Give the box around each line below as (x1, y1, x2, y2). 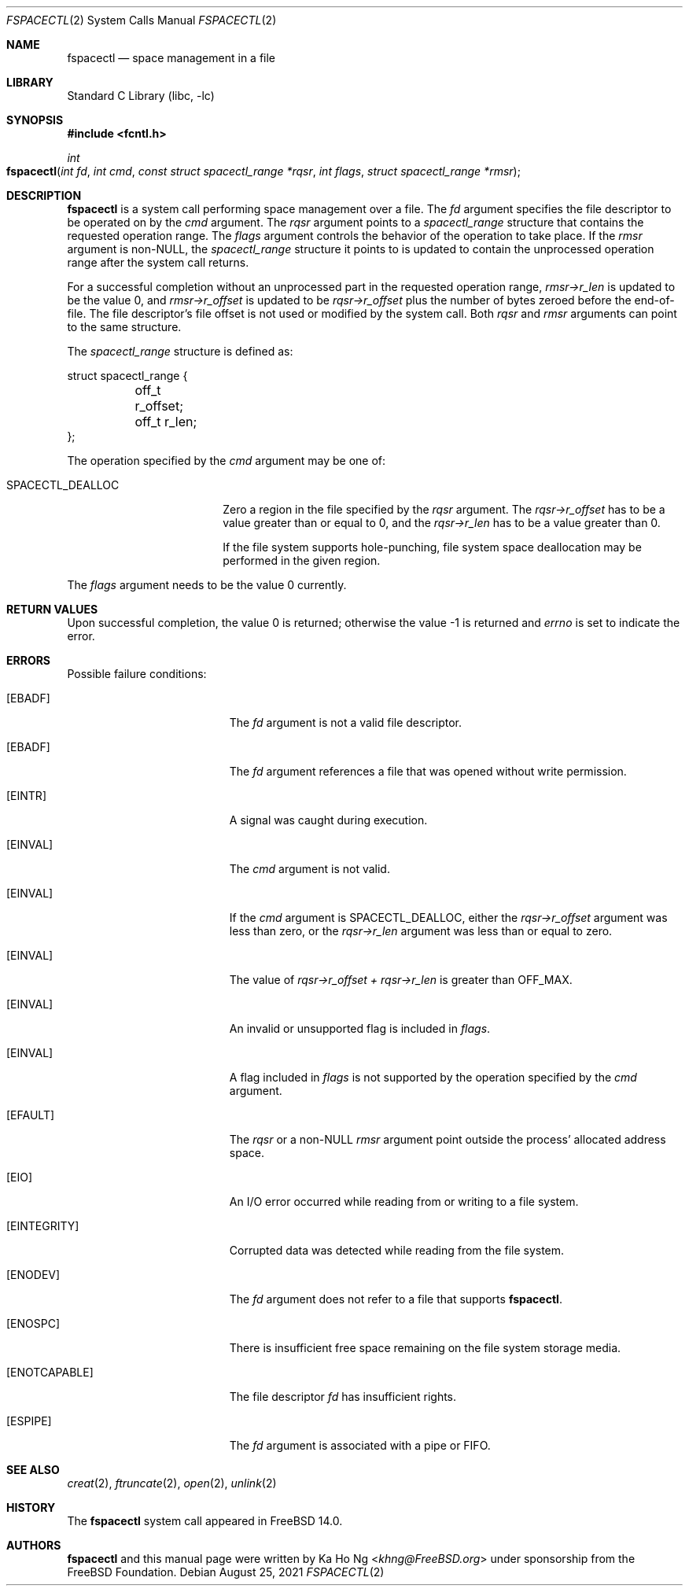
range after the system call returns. (67, 256, 249, 269)
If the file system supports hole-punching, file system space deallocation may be (223, 540, 642, 554)
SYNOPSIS (6, 113, 64, 127)
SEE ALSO (6, 1463, 60, 1476)
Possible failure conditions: (67, 667, 207, 680)
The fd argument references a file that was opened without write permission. (229, 765, 627, 778)
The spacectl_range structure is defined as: (67, 345, 293, 358)
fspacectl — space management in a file (67, 51, 276, 64)
